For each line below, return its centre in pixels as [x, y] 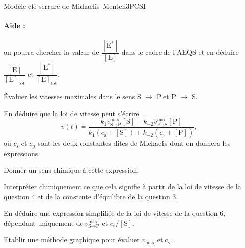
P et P [166, 97]
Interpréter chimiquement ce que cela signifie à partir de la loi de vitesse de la [122, 187]
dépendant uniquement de [43, 222]
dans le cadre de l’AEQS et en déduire [180, 52]
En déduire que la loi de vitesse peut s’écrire [72, 113]
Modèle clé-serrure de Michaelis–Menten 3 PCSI [75, 6]
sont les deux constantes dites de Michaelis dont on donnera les [134, 143]
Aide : [15, 26]
